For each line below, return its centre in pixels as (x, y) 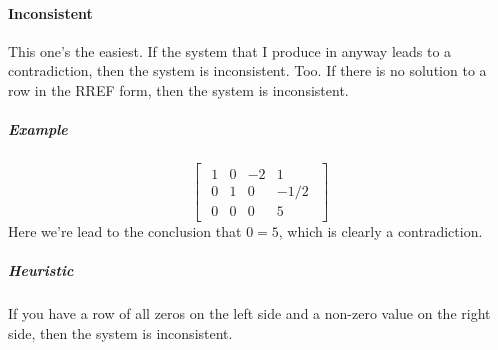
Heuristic (41, 270)
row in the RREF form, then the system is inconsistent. (178, 89)
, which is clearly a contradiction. (380, 231)
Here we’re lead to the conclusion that (125, 231)
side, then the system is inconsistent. (120, 333)
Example (38, 129)
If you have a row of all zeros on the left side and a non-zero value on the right (249, 313)
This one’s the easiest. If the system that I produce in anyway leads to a (230, 50)
